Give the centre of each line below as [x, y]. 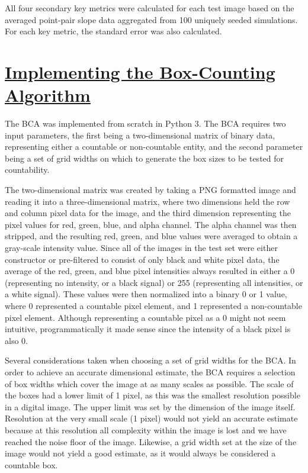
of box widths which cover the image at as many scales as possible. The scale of [149, 383]
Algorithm [48, 95]
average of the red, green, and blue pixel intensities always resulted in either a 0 [150, 271]
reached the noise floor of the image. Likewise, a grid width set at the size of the [151, 441]
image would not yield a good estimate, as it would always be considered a [140, 453]
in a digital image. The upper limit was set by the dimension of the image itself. [150, 406]
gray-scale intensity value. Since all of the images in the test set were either [141, 248]
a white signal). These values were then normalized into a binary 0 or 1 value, [146, 294]
